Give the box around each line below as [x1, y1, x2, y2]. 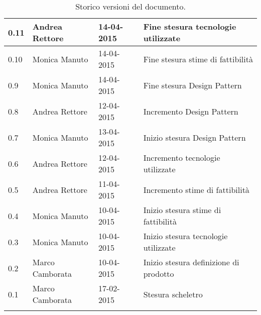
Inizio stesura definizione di [143, 256, 239, 268]
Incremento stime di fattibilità [143, 183, 249, 195]
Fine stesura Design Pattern [143, 79, 242, 91]
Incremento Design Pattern [143, 105, 238, 117]
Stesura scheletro [143, 288, 203, 300]
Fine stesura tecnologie [143, 21, 236, 32]
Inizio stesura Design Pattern [143, 131, 246, 143]
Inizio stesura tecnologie [143, 230, 228, 242]
